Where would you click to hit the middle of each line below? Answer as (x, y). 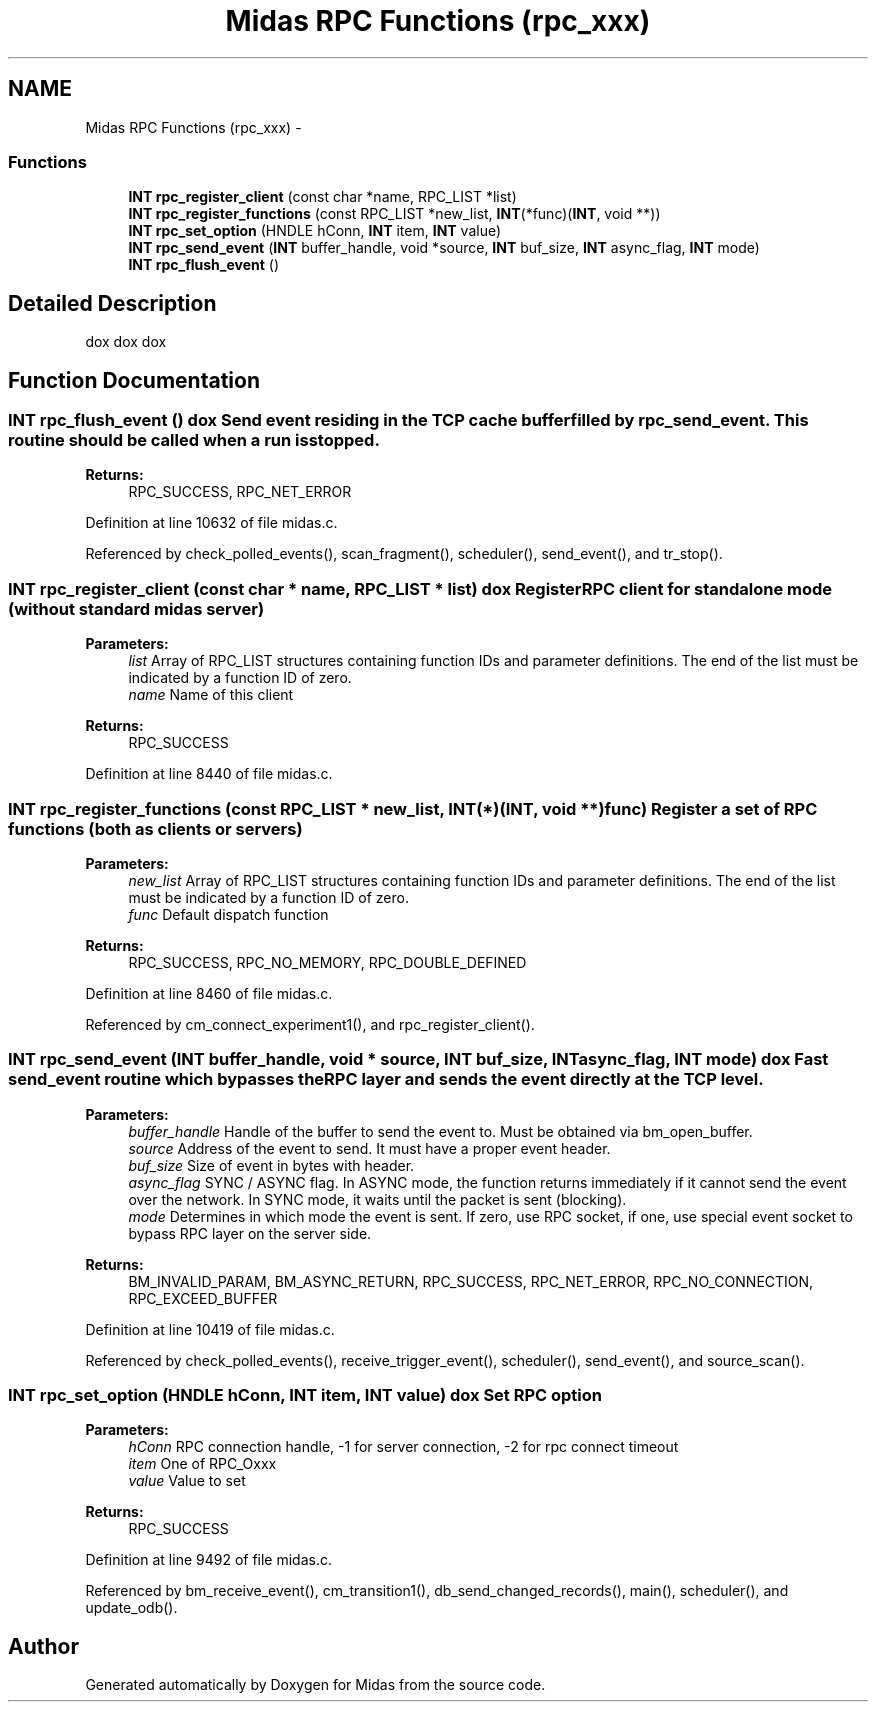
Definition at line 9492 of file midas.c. (208, 1560)
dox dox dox (126, 342)
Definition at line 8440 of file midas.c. (209, 774)
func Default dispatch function (228, 914)
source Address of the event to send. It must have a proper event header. (369, 1148)
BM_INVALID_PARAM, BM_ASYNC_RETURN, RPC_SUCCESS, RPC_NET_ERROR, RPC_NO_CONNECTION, (471, 1281)
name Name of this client (211, 695)
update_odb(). (131, 1608)
